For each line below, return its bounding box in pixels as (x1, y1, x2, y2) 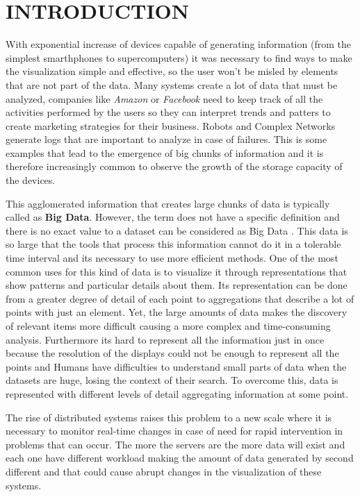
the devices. (6, 173, 56, 187)
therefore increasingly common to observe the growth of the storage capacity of (6, 159, 343, 174)
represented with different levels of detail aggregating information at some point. (6, 386, 349, 401)
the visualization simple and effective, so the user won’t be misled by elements (6, 64, 338, 78)
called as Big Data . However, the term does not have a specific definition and (6, 210, 340, 224)
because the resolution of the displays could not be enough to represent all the (6, 346, 339, 360)
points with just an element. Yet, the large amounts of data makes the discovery (6, 305, 347, 319)
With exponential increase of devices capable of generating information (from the (6, 37, 351, 51)
